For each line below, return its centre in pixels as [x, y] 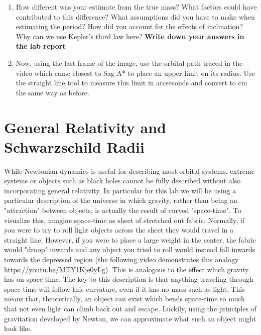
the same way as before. [52, 92]
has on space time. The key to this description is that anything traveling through [129, 279]
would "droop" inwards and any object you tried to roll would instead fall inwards [130, 249]
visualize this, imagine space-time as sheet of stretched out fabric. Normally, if [124, 220]
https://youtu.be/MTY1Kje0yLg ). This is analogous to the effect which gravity [126, 269]
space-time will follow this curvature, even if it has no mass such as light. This [124, 289]
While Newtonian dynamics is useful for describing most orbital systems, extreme [129, 171]
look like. [18, 328]
